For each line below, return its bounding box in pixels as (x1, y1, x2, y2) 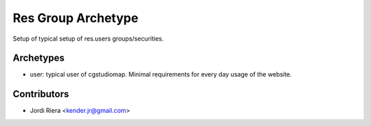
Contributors (12, 88, 69, 100)
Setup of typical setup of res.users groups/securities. (12, 34, 164, 43)
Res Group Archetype (12, 10, 139, 25)
